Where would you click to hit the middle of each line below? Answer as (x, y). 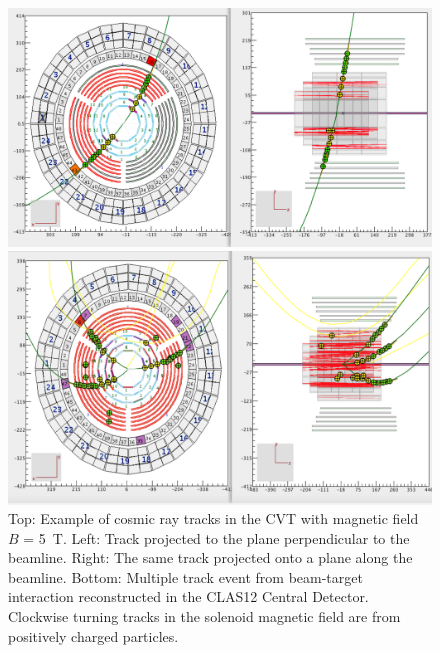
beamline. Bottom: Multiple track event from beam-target (185, 576)
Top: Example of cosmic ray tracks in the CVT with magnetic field (213, 518)
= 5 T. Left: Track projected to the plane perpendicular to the (216, 537)
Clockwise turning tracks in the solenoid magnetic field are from (204, 616)
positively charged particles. (93, 635)
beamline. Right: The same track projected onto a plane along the (210, 557)
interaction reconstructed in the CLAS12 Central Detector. (188, 596)
